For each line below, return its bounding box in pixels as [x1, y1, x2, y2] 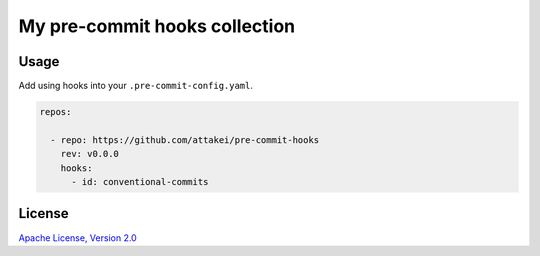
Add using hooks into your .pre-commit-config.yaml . [18, 80, 254, 92]
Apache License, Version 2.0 [18, 231, 137, 244]
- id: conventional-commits [71, 176, 209, 187]
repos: [39, 106, 72, 118]
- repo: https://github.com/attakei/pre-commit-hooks [50, 134, 320, 145]
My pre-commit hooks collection [18, 15, 295, 37]
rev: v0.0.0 [60, 148, 120, 160]
